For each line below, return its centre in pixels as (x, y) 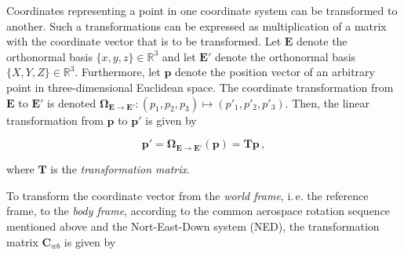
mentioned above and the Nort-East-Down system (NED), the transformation (193, 226)
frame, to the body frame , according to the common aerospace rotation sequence (198, 211)
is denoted (71, 102)
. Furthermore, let (118, 72)
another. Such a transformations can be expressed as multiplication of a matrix (197, 25)
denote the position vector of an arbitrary (275, 72)
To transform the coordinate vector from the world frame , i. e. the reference (187, 195)
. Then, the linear (327, 102)
